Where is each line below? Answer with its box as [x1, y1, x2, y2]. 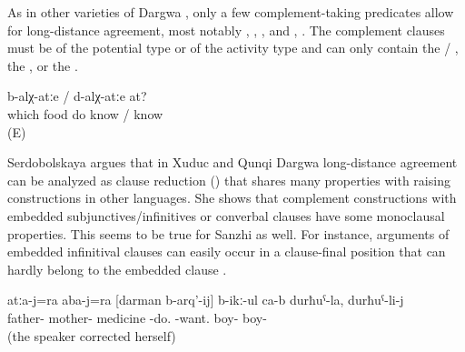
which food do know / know [7, 104, 163, 123]
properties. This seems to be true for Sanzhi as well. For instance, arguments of [7, 224, 450, 243]
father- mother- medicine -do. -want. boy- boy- [7, 307, 267, 327]
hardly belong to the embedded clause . [7, 259, 227, 278]
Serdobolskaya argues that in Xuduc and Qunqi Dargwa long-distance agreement [7, 153, 458, 172]
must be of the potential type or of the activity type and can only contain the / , [7, 38, 459, 57]
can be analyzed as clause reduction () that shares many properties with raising [7, 170, 450, 189]
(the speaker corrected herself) [7, 326, 176, 345]
